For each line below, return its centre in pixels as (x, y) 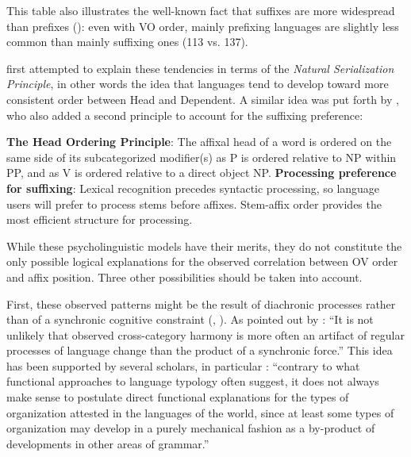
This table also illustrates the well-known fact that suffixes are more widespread (201, 10)
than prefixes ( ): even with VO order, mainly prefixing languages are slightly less (203, 26)
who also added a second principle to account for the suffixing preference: (185, 115)
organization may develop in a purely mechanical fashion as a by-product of (191, 428)
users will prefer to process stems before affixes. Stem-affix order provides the (194, 204)
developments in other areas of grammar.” (108, 443)
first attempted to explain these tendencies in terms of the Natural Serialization (200, 68)
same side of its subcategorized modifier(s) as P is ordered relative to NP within (202, 157)
